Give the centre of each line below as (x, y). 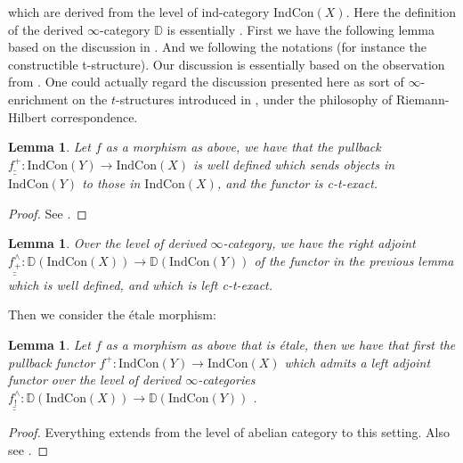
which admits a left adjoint (357, 362)
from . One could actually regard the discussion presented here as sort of (206, 82)
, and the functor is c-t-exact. (297, 183)
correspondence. (94, 116)
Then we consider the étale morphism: (112, 314)
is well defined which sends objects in (294, 164)
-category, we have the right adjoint (319, 243)
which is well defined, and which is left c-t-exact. (141, 284)
